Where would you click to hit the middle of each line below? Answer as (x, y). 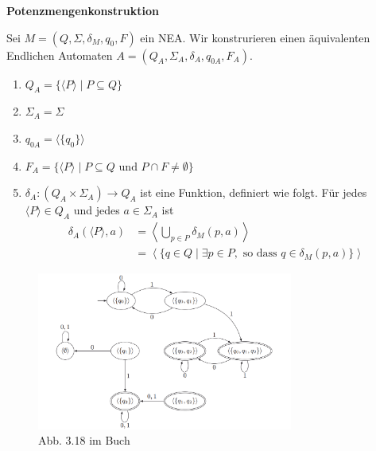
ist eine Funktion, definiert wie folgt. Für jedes (254, 192)
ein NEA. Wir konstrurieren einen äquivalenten (255, 37)
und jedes (97, 210)
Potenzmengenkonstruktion (83, 10)
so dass (260, 254)
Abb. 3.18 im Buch (84, 440)
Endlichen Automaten (60, 55)
